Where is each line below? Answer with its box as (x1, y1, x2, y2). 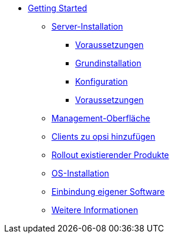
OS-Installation (51, 168, 109, 178)
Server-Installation (51, 21, 123, 31)
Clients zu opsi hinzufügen (51, 131, 156, 141)
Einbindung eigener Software (51, 186, 165, 197)
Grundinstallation (75, 58, 141, 68)
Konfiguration (75, 76, 128, 86)
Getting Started (28, 3, 88, 13)
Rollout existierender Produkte (51, 150, 169, 160)
